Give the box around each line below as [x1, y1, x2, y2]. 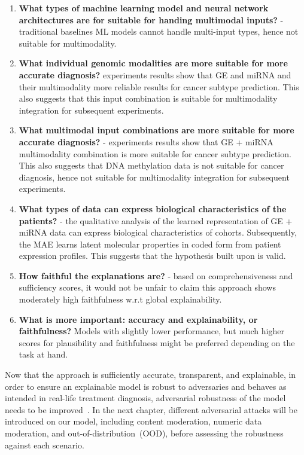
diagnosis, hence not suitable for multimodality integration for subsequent [19, 170, 290, 183]
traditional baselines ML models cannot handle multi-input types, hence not [19, 25, 299, 38]
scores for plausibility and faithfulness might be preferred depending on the [19, 336, 295, 349]
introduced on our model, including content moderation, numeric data [5, 415, 262, 427]
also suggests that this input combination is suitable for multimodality [19, 92, 278, 105]
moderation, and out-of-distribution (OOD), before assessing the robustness [5, 427, 284, 439]
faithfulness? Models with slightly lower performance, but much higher [19, 325, 284, 337]
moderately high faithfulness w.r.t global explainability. [19, 293, 222, 306]
